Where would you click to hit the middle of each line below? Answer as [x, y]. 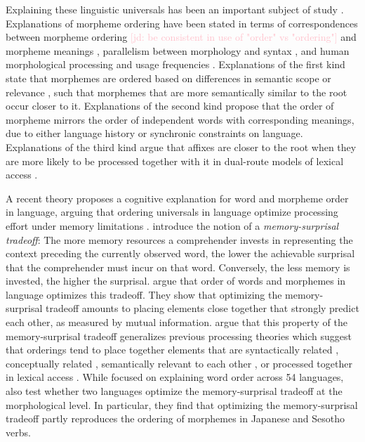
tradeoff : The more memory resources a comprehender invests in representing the [179, 239]
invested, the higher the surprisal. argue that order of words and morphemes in [176, 281]
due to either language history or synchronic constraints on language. [154, 133]
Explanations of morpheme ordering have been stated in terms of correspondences [182, 23]
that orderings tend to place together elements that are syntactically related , [172, 350]
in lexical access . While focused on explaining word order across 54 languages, [175, 377]
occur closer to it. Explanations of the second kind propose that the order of [170, 106]
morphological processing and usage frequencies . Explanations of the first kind [175, 64]
